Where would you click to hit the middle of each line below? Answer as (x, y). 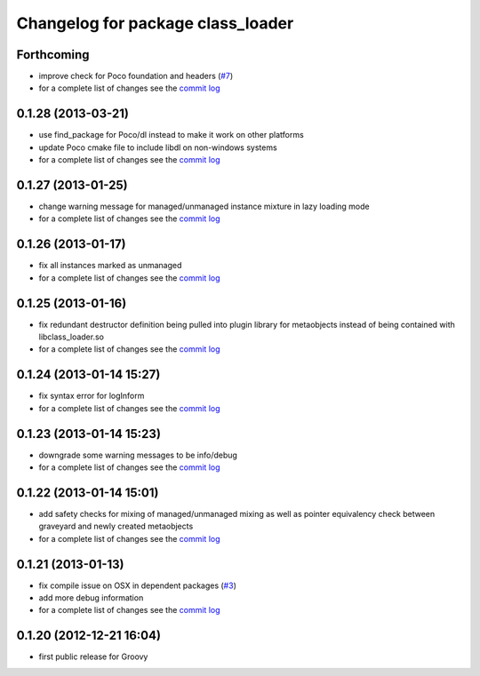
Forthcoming (53, 55)
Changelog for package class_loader (155, 23)
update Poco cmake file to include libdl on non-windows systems (158, 147)
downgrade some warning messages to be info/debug (138, 455)
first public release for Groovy (93, 656)
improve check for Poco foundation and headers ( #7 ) (136, 76)
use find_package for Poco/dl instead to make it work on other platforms (171, 135)
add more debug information (91, 598)
